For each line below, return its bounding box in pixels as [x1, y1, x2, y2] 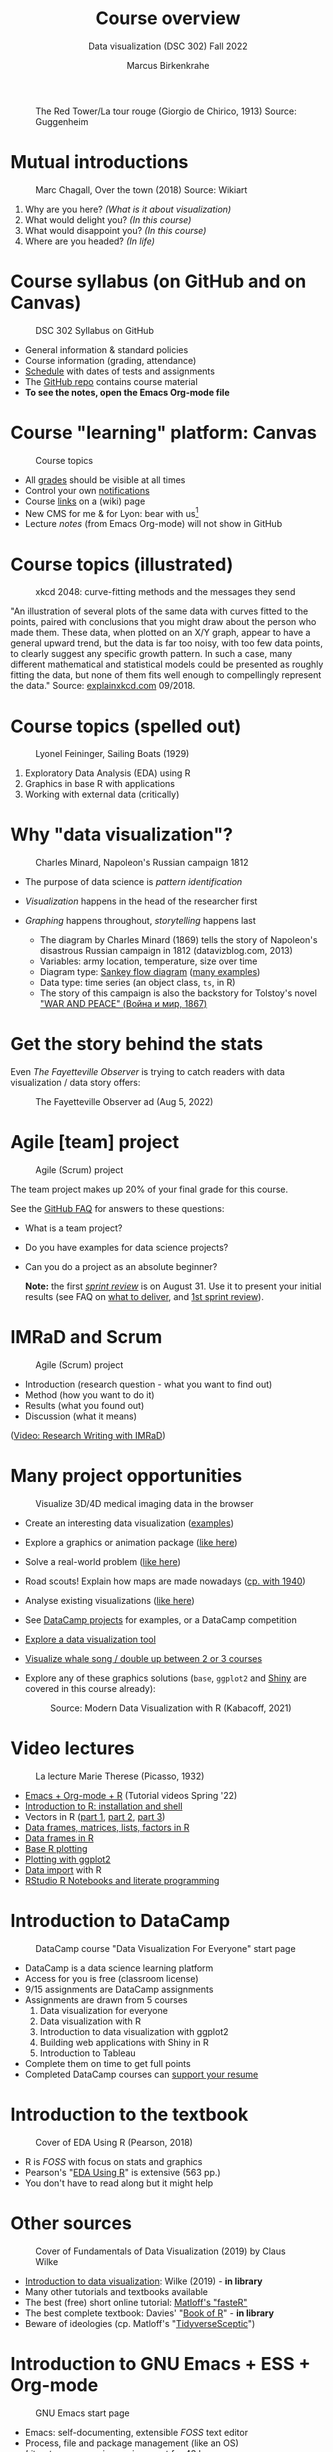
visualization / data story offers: [10, 1077, 141, 1089]
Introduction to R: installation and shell [24, 1800, 183, 1812]
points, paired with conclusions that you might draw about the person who [10, 616, 317, 628]
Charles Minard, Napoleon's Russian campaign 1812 [35, 857, 249, 869]
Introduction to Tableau [39, 2047, 137, 2059]
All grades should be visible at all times [24, 473, 186, 486]
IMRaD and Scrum [10, 1326, 163, 1349]
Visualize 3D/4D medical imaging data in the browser [35, 1497, 254, 1509]
